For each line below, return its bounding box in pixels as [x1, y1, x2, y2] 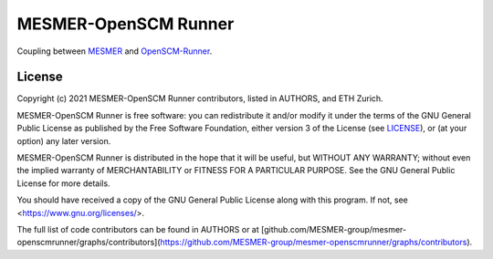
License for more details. [16, 178, 110, 189]
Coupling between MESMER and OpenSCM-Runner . [16, 46, 213, 57]
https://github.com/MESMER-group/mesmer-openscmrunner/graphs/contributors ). [160, 237, 473, 248]
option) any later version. [16, 135, 111, 146]
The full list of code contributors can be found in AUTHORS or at [16, 223, 259, 234]
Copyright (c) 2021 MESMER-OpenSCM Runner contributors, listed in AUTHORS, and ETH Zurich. [16, 93, 383, 104]
